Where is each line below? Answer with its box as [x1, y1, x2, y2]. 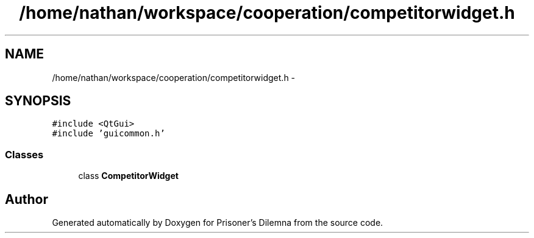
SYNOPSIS [5, 93, 71, 109]
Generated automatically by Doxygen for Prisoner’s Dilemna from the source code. [52, 217, 383, 228]
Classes [5, 148, 44, 161]
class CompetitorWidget [78, 170, 179, 181]
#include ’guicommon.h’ [52, 128, 165, 139]
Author [5, 191, 48, 207]
